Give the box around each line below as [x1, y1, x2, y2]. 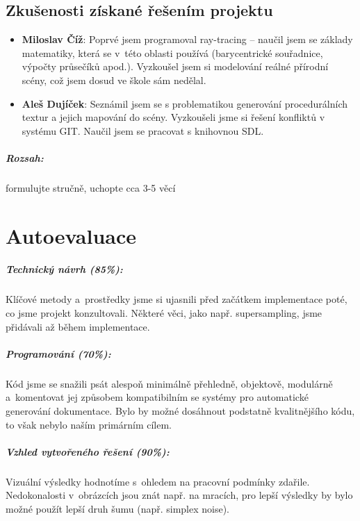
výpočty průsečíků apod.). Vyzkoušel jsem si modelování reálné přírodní [22, 59, 329, 74]
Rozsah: [6, 150, 44, 165]
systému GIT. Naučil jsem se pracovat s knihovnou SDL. [22, 123, 264, 138]
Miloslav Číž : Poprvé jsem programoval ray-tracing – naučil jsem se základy [22, 32, 353, 47]
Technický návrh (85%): [6, 262, 123, 276]
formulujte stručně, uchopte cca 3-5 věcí [6, 180, 176, 195]
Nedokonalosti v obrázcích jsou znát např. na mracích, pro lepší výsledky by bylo [6, 488, 353, 502]
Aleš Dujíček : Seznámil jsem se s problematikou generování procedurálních [22, 96, 348, 110]
